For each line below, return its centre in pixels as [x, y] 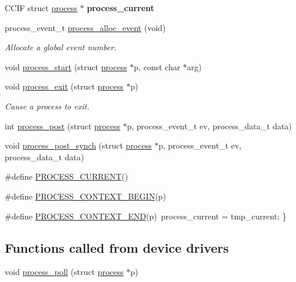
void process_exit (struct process [64, 86]
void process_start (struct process [66, 66]
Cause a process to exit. [47, 106]
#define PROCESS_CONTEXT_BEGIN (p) [86, 196]
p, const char [157, 66]
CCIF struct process [41, 8]
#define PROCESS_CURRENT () [67, 176]
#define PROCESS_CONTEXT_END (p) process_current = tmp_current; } [146, 216]
